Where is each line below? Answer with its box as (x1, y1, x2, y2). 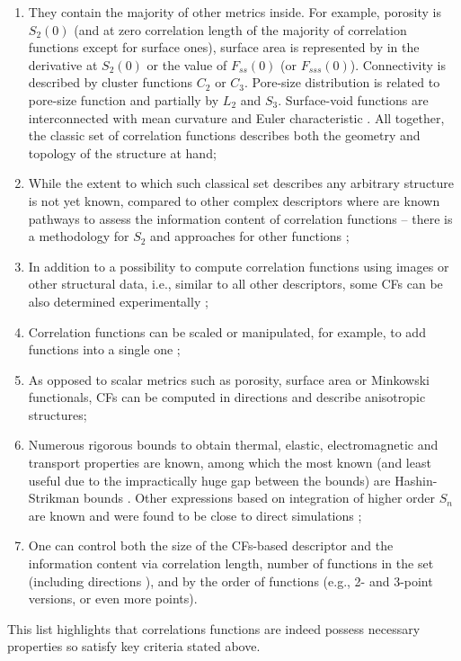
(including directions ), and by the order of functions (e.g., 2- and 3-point (28, 571, 433, 590)
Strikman (28, 488, 80, 507)
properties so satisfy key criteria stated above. (7, 637, 261, 656)
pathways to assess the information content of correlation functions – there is (28, 209, 453, 228)
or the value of (146, 55, 227, 74)
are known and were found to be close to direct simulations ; (28, 505, 362, 524)
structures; (28, 405, 87, 424)
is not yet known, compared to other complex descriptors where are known (28, 191, 440, 210)
